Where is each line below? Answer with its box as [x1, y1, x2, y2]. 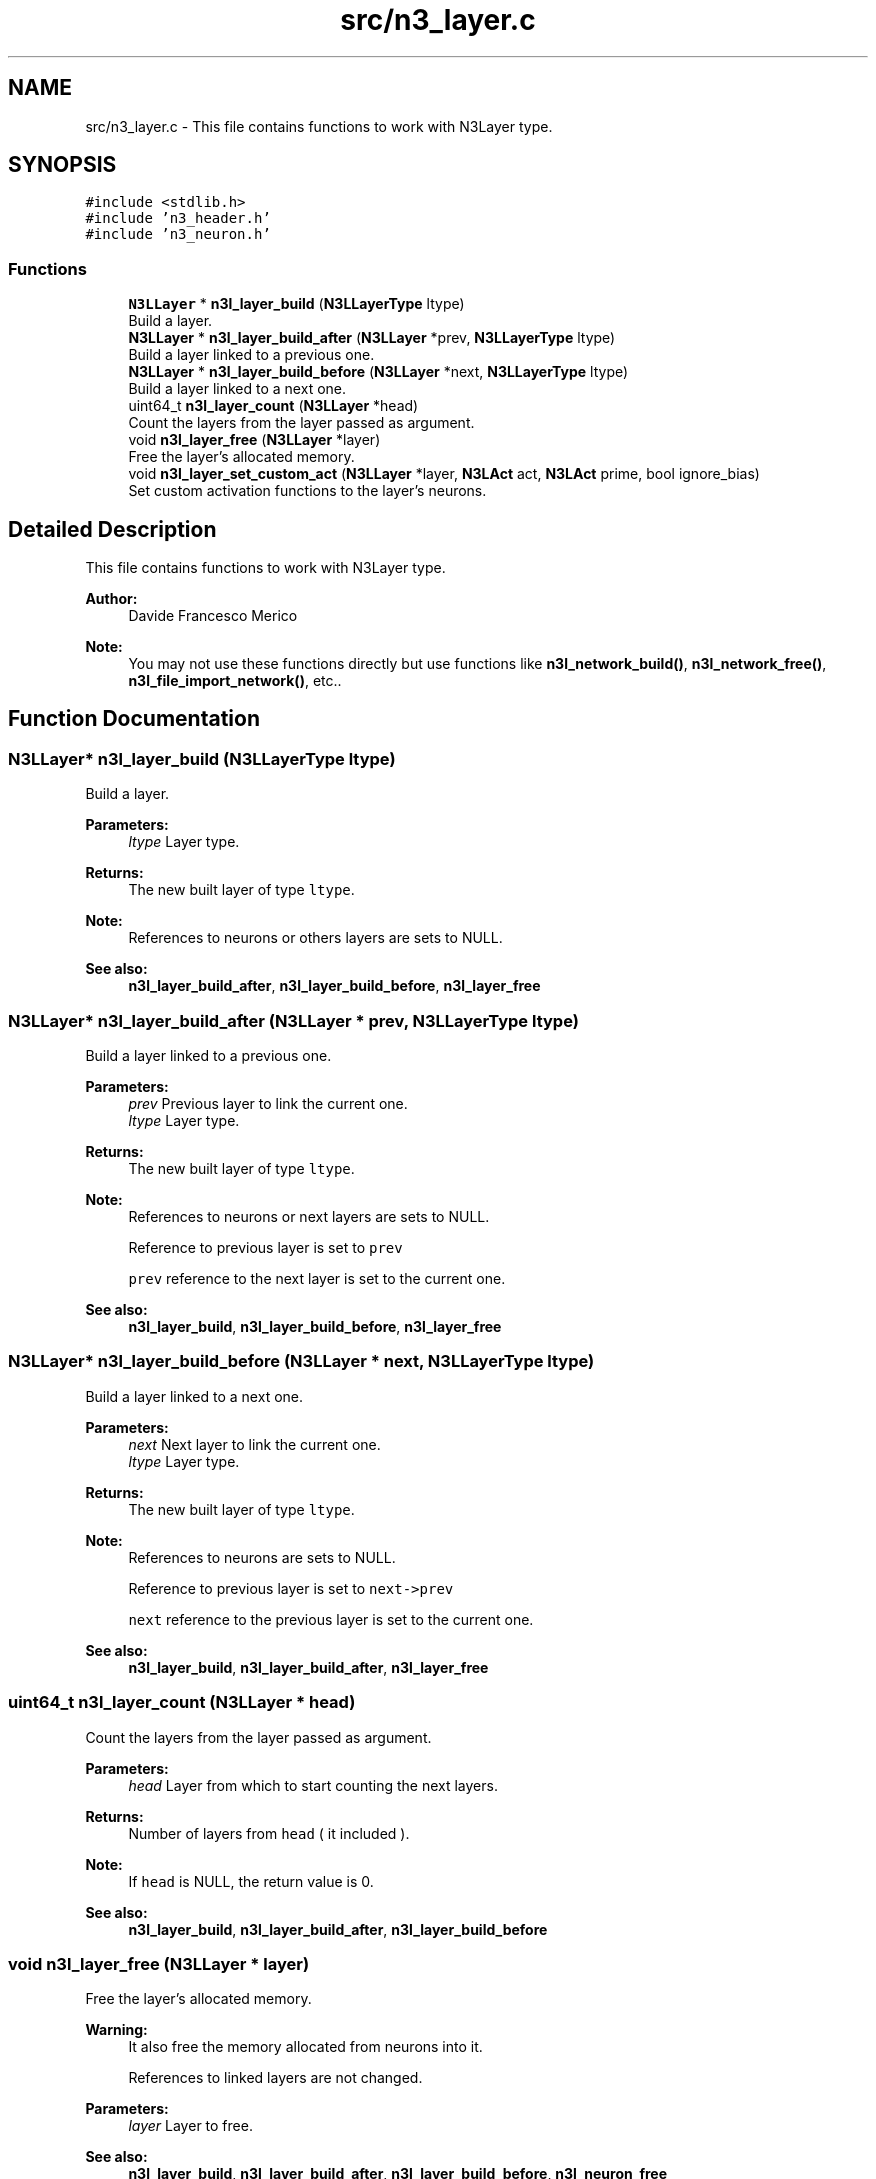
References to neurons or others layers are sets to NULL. [128, 929, 503, 947]
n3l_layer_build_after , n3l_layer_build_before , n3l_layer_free [128, 977, 541, 995]
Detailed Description [8, 516, 217, 542]
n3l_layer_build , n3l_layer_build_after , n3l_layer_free [128, 1658, 489, 1676]
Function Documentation [8, 706, 260, 732]
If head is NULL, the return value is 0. [128, 1872, 374, 1890]
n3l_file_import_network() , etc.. [128, 672, 342, 690]
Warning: [85, 2021, 148, 2039]
